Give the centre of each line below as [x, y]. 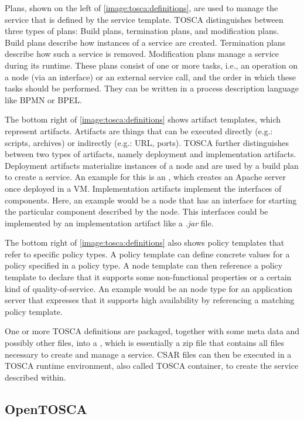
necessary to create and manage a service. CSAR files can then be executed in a [148, 354]
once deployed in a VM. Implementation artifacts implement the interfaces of [143, 188]
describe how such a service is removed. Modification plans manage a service [142, 54]
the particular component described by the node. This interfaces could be [136, 211]
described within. [35, 377]
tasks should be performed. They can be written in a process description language [152, 88]
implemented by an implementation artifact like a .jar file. [109, 223]
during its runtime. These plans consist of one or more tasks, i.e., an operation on [151, 65]
